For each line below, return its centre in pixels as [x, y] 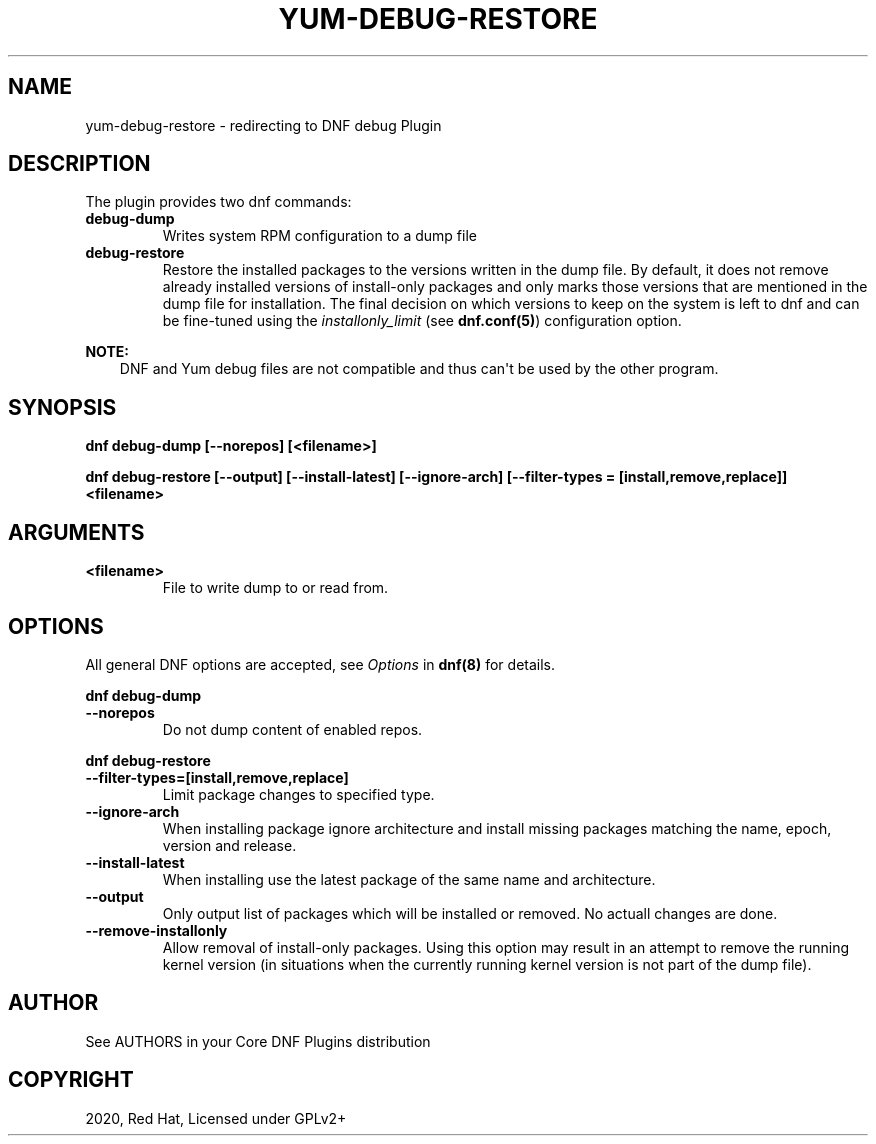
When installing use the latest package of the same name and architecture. [409, 879]
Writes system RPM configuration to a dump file [319, 236]
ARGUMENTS [76, 532]
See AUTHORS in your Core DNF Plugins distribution [258, 1041]
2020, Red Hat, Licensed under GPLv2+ [216, 1118]
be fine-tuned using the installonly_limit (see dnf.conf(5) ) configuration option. [422, 321]
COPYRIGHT [71, 1080]
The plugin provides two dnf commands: [218, 202]
